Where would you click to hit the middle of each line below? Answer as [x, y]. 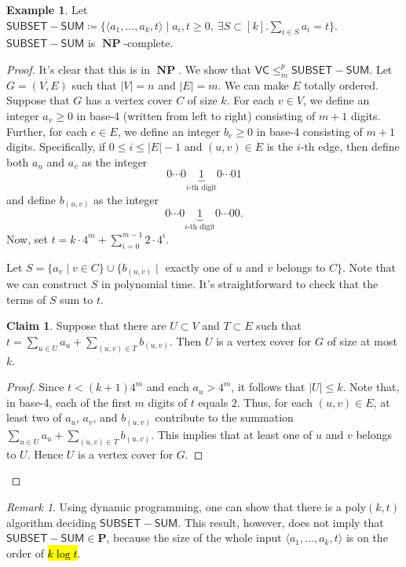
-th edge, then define [350, 146]
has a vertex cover [129, 100]
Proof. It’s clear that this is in [78, 69]
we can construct [47, 284]
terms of [26, 299]
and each [168, 387]
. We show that [215, 69]
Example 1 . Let [47, 9]
